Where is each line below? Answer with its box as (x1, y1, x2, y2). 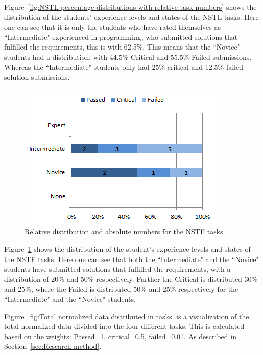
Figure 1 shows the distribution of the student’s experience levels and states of (4, 243, 251, 254)
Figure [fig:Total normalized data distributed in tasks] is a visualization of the (4, 311, 249, 321)
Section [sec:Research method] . (4, 341, 102, 351)
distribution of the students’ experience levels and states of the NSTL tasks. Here (4, 11, 259, 22)
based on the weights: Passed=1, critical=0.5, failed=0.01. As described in (4, 330, 236, 341)
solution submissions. (4, 72, 70, 82)
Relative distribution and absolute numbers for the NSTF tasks (25, 226, 223, 237)
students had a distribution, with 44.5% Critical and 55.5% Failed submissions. (4, 51, 252, 62)
